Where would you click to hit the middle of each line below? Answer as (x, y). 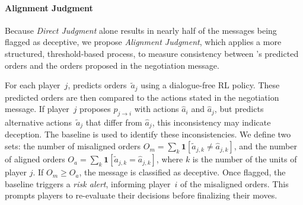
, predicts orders (97, 85)
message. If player (37, 109)
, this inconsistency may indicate (211, 122)
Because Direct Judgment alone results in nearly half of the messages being (141, 30)
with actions (157, 109)
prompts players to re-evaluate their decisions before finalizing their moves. (141, 195)
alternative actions (38, 122)
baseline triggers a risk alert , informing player (88, 183)
